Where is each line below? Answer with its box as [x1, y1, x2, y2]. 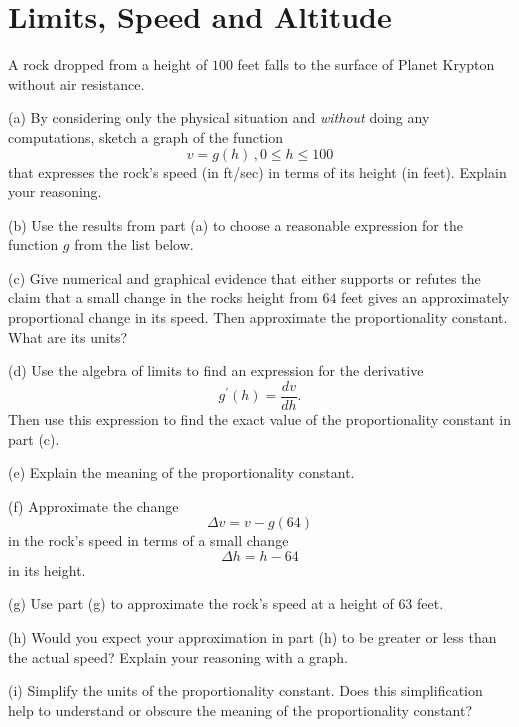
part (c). [8, 428, 60, 449]
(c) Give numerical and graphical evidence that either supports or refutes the [8, 267, 481, 288]
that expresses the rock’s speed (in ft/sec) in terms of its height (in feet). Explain [8, 161, 507, 182]
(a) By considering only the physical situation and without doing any [8, 107, 430, 128]
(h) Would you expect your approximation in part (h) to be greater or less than [8, 627, 497, 648]
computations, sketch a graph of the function [8, 126, 284, 147]
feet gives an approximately [341, 287, 510, 308]
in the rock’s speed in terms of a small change [8, 530, 289, 551]
